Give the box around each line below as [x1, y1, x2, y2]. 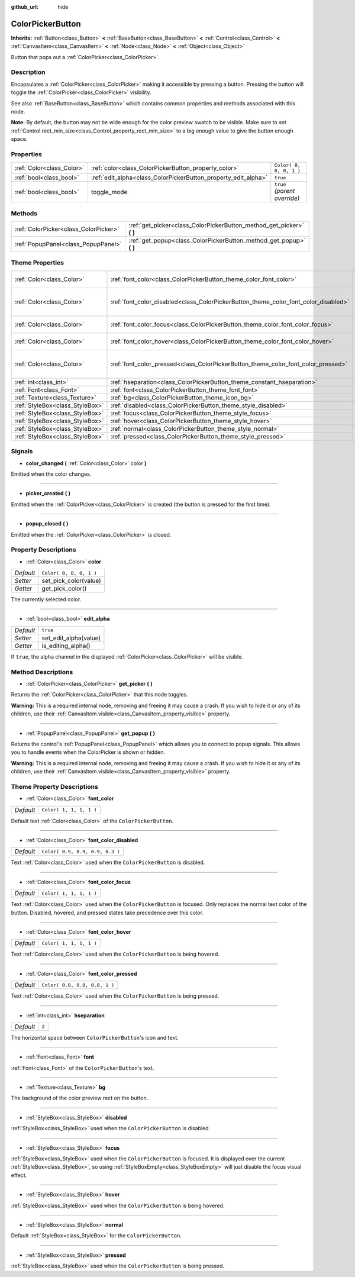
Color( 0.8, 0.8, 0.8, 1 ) [41, 982, 115, 988]
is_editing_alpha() [41, 641, 91, 650]
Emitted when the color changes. [11, 470, 92, 478]
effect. [11, 1172, 27, 1179]
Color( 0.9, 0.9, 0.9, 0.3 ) [41, 848, 121, 854]
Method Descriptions [11, 667, 73, 676]
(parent [274, 187, 295, 195]
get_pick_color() [41, 585, 87, 593]
